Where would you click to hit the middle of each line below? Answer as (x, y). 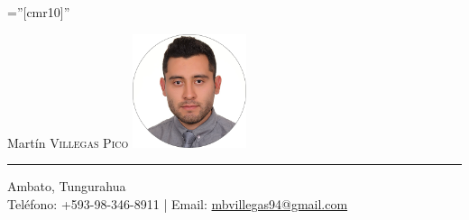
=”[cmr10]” (39, 12)
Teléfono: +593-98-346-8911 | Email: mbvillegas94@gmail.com (178, 204)
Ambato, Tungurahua (67, 186)
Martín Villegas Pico (68, 142)
